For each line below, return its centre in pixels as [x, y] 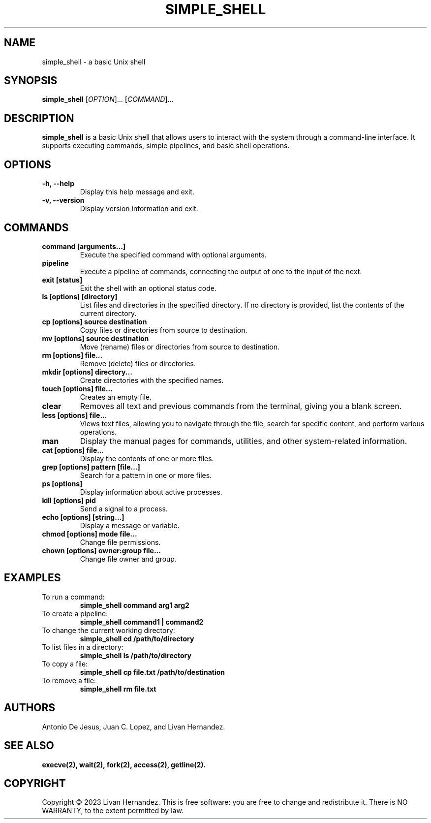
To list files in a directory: [83, 647]
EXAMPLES [32, 578]
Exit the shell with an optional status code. [148, 288]
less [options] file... [75, 415]
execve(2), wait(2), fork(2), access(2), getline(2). [124, 764]
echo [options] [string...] [83, 517]
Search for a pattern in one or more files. [146, 475]
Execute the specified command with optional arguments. [173, 254]
